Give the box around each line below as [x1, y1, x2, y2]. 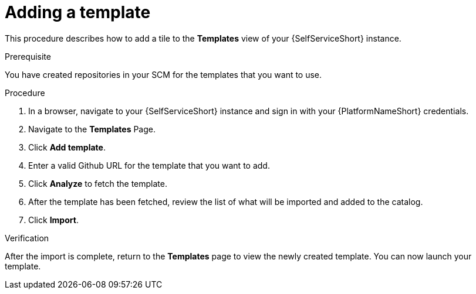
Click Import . [28, 214, 79, 225]
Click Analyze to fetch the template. [28, 178, 167, 189]
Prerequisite [5, 51, 51, 61]
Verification [5, 233, 49, 243]
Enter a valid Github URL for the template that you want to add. [28, 160, 270, 170]
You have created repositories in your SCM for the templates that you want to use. [5, 69, 322, 80]
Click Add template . [28, 142, 106, 152]
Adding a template [5, 2, 151, 22]
